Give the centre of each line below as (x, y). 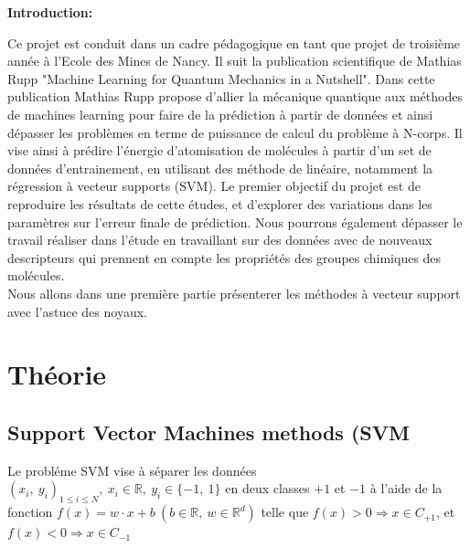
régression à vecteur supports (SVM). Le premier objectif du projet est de (214, 186)
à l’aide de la (406, 488)
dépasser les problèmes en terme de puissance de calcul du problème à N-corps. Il (235, 132)
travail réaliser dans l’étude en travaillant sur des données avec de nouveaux (220, 240)
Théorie (57, 374)
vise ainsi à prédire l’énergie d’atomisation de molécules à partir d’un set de (219, 150)
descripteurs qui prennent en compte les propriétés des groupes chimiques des (224, 257)
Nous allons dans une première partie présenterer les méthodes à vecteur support (234, 293)
